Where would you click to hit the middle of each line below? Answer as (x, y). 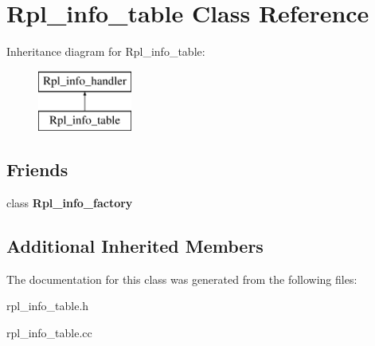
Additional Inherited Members (135, 246)
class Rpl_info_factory (70, 203)
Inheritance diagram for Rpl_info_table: (106, 51)
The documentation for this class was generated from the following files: (182, 279)
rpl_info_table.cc (49, 333)
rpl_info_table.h (48, 306)
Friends (37, 169)
